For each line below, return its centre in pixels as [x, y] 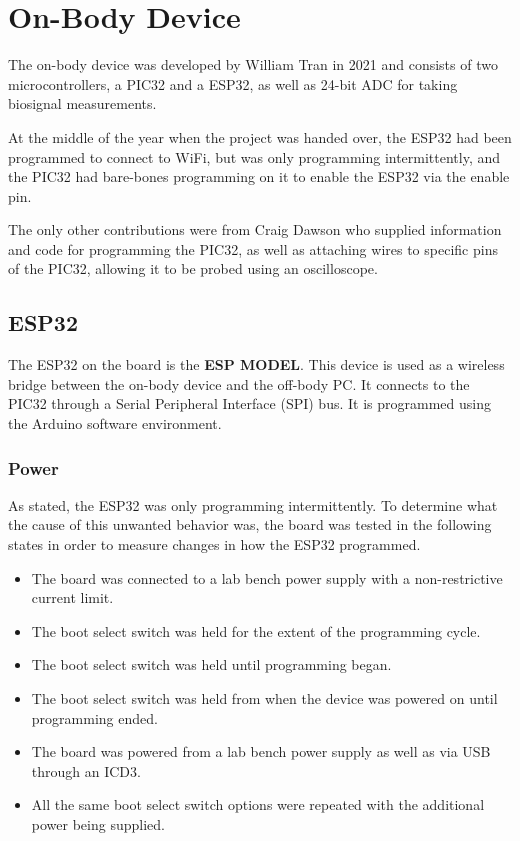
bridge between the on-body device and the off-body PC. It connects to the [239, 383]
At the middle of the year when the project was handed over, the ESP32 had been [260, 136]
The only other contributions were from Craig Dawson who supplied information [255, 229]
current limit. [72, 597]
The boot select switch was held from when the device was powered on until [264, 698]
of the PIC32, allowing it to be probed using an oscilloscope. [193, 268]
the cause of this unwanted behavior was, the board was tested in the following [250, 524]
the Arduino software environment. [115, 423]
